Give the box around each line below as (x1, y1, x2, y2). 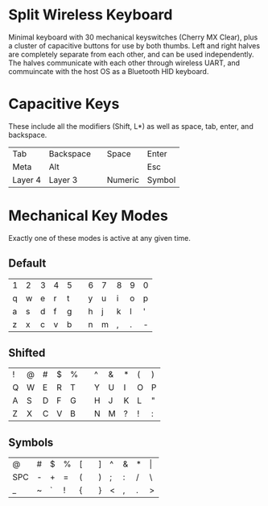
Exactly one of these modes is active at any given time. (8, 233, 191, 243)
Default (8, 256, 47, 271)
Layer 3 (48, 174, 78, 185)
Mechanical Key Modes (8, 207, 169, 225)
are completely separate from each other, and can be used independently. (8, 49, 255, 59)
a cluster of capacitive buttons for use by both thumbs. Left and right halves (8, 40, 260, 50)
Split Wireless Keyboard (8, 6, 173, 24)
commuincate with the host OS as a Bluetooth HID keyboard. (8, 66, 209, 76)
